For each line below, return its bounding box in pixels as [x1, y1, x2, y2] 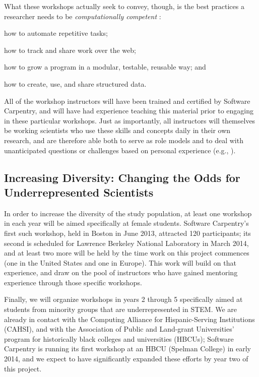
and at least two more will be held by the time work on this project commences [4, 247, 249, 258]
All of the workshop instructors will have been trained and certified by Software [4, 95, 250, 106]
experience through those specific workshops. [4, 277, 142, 287]
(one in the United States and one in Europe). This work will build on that [4, 257, 236, 268]
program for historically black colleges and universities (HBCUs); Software [4, 333, 234, 344]
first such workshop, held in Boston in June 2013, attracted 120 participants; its [4, 227, 251, 238]
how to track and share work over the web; [4, 44, 136, 55]
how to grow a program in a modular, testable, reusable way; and [4, 61, 206, 72]
